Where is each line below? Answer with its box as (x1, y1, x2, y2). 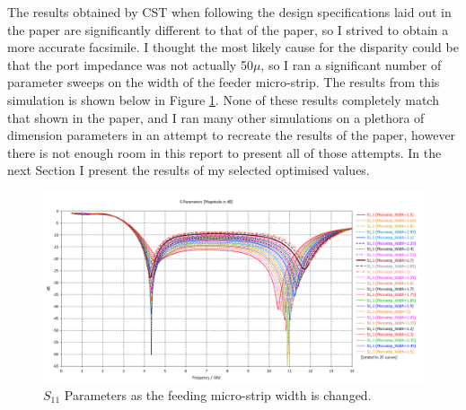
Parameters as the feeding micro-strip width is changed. (64, 385, 372, 404)
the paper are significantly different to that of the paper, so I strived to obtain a (7, 20, 449, 39)
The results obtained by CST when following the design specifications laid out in (7, 3, 452, 21)
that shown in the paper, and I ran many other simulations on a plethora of (7, 108, 425, 126)
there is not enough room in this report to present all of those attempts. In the (7, 143, 442, 161)
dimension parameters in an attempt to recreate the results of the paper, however (7, 126, 456, 144)
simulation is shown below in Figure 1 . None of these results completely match (7, 90, 439, 109)
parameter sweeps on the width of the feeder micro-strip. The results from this (7, 73, 440, 92)
